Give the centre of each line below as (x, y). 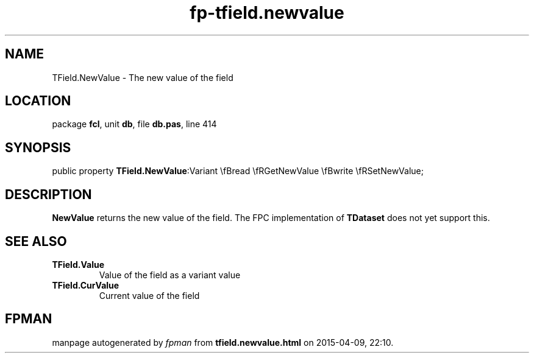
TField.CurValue (86, 285)
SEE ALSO (36, 241)
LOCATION (38, 101)
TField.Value (78, 264)
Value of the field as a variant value (170, 275)
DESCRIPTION (48, 194)
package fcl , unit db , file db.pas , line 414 (134, 124)
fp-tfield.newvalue (267, 13)
